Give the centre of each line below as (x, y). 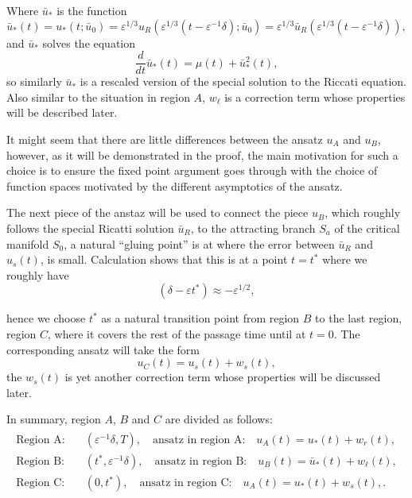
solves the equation (89, 42)
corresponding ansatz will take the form (103, 349)
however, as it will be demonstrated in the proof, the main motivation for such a (202, 154)
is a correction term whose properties (315, 97)
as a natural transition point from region (200, 318)
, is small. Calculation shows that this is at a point (164, 259)
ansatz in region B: (201, 461)
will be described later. (62, 112)
